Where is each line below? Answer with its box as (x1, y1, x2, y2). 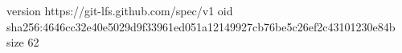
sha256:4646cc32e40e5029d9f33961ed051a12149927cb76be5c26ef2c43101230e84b (6, 18, 396, 35)
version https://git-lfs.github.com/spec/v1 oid (6, 2, 233, 18)
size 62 (6, 34, 39, 51)
